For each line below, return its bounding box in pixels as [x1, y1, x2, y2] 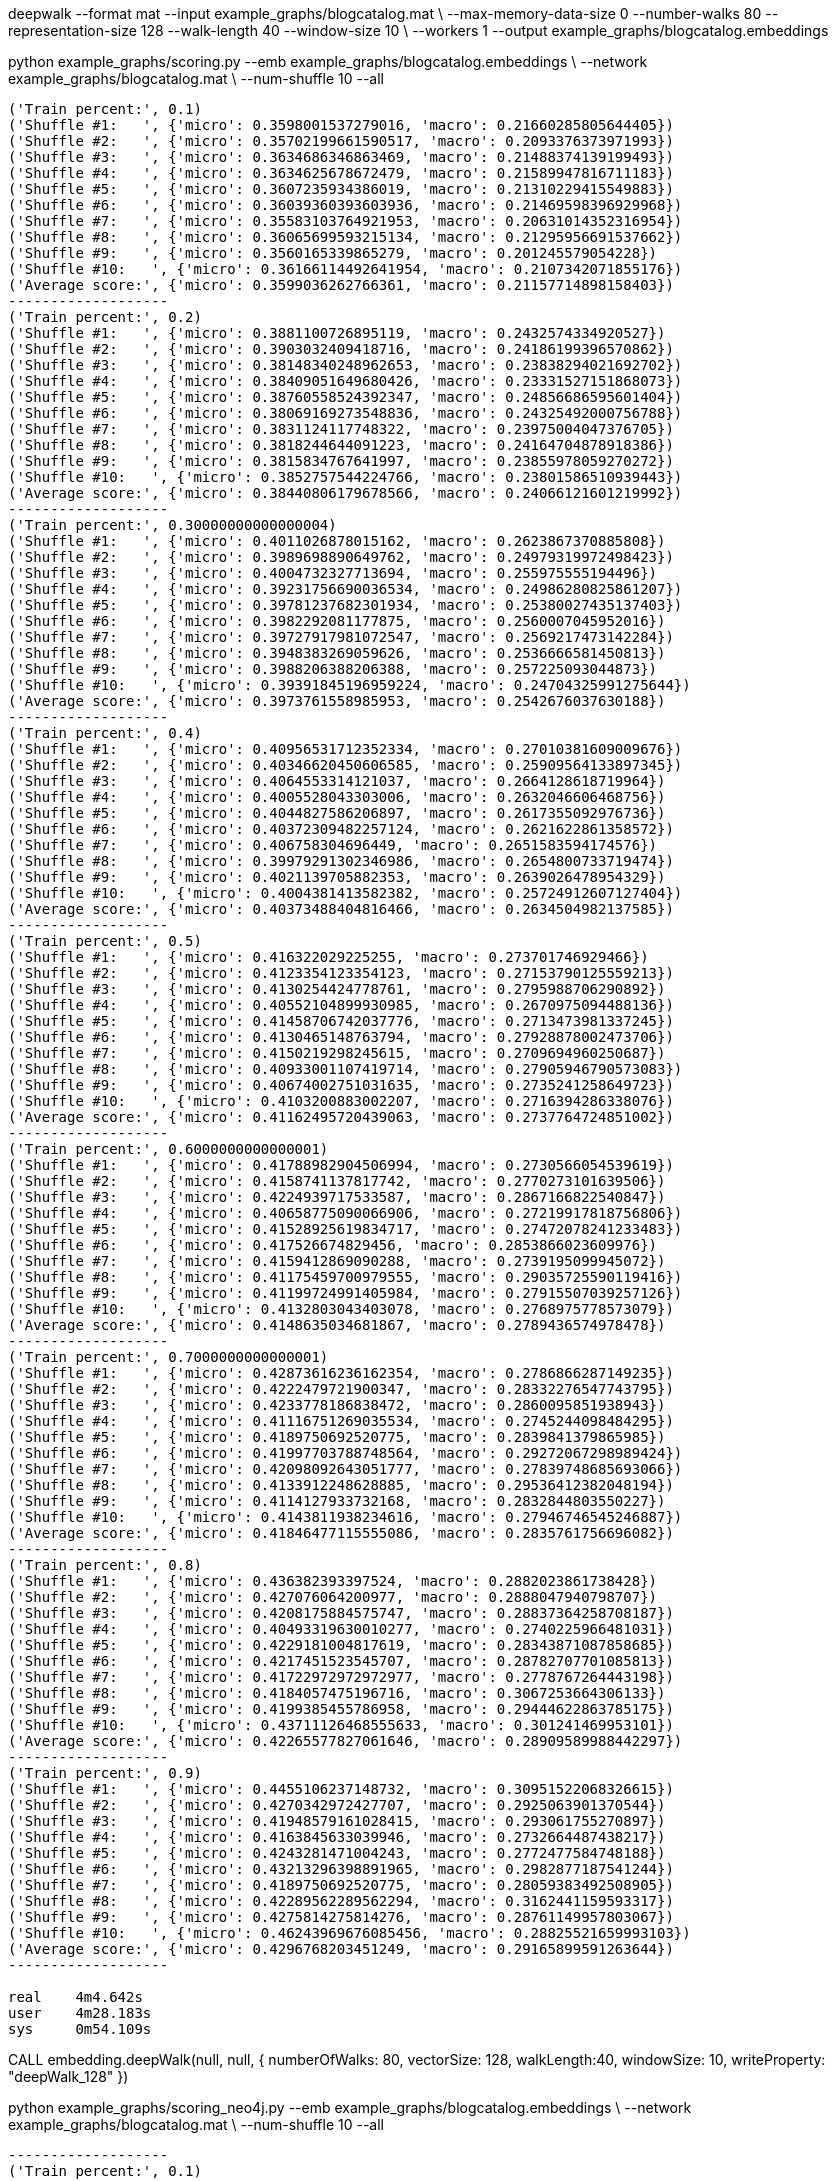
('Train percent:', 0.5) [8, 933, 202, 949]
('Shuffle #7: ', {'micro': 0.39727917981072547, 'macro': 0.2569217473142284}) [8, 629, 674, 645]
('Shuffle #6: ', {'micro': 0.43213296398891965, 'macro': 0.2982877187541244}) [8, 1861, 674, 1877]
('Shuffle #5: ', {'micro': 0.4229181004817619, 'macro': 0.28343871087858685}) [8, 1637, 674, 1653]
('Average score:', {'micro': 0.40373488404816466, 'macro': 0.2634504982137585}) [8, 901, 674, 917]
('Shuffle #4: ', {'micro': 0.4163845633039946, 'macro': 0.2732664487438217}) [8, 1829, 666, 1845]
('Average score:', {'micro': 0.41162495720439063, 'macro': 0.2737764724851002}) [8, 1109, 674, 1125]
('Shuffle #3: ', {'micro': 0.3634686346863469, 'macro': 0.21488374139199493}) [8, 149, 674, 165]
